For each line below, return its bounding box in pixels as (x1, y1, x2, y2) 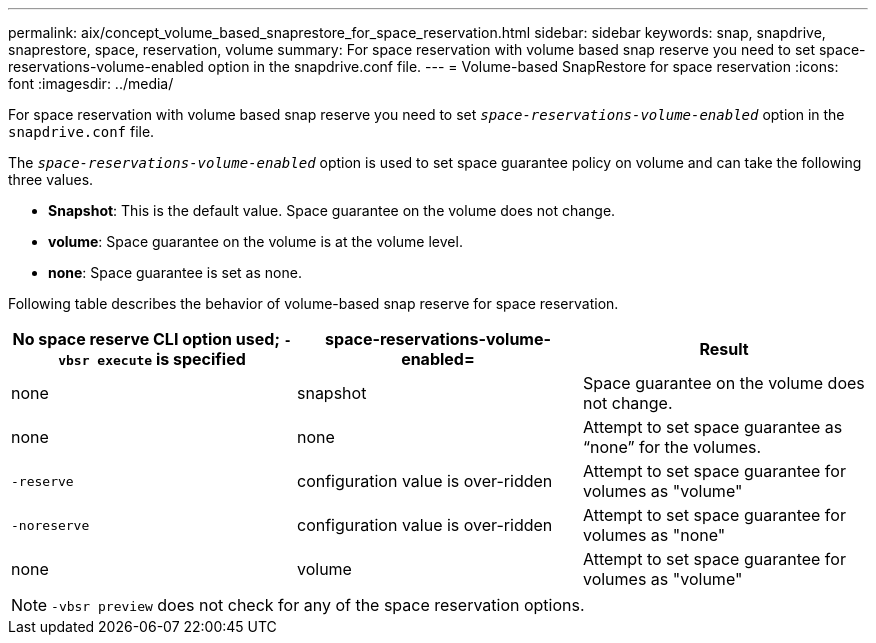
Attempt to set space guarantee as (582, 417, 843, 437)
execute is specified (97, 349, 246, 369)
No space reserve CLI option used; (12, 329, 280, 349)
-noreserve (11, 517, 90, 533)
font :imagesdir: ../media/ (8, 75, 174, 92)
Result (699, 339, 749, 359)
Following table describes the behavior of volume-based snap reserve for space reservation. (8, 295, 619, 312)
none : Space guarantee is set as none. (48, 264, 302, 281)
